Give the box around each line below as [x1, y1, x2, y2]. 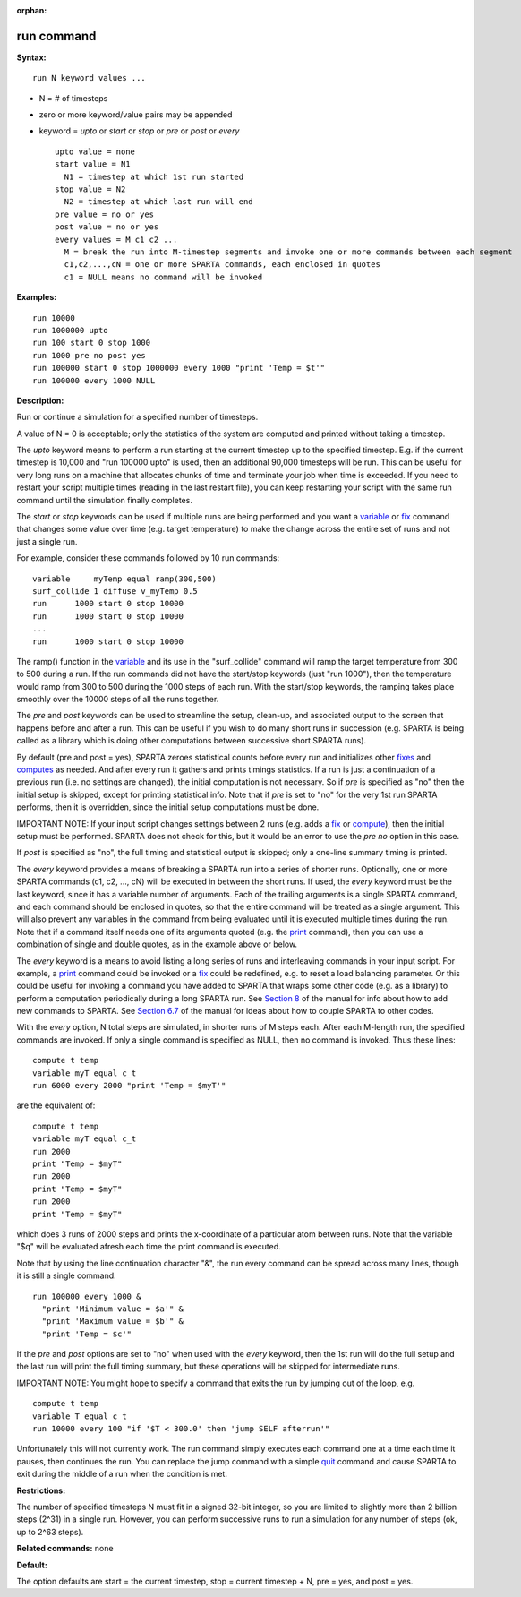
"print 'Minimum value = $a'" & [41, 1303, 184, 1314]
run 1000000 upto [32, 325, 108, 335]
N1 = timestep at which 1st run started [64, 171, 244, 182]
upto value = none [55, 146, 136, 157]
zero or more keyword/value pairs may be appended [38, 109, 233, 120]
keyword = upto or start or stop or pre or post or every [38, 125, 240, 136]
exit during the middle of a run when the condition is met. [16, 1469, 228, 1480]
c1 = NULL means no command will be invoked [64, 271, 263, 282]
